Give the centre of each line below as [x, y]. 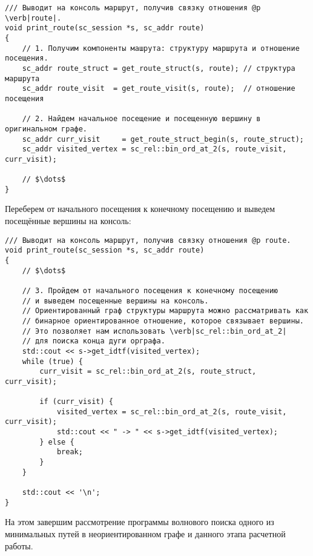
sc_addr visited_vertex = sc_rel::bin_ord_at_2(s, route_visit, [154, 149]
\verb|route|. [33, 18]
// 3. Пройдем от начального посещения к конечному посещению [150, 290]
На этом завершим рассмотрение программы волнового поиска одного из [140, 522]
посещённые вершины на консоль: [68, 221]
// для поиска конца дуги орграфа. [94, 341]
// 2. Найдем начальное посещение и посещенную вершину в [141, 119]
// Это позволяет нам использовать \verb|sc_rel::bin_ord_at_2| [154, 331]
